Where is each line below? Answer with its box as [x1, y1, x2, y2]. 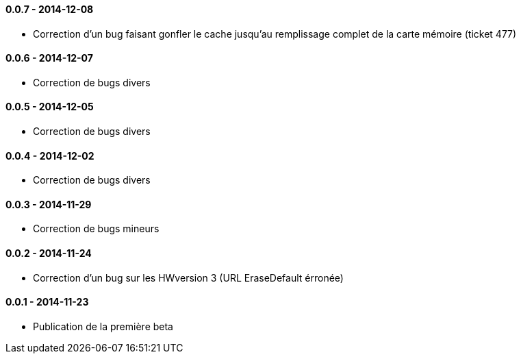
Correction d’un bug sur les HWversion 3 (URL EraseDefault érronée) [33, 271, 344, 284]
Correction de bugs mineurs [33, 223, 160, 235]
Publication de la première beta [33, 320, 173, 332]
